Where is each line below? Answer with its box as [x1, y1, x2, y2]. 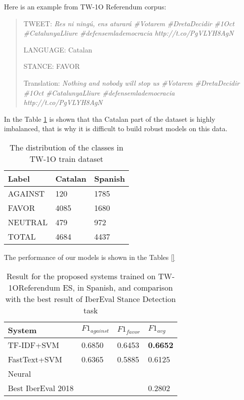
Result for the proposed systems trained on [6, 270, 156, 282]
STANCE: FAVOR [23, 61, 80, 71]
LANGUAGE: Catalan [23, 44, 92, 54]
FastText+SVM [8, 353, 62, 365]
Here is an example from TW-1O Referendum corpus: [4, 1, 166, 11]
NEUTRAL [8, 216, 48, 228]
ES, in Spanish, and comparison [63, 281, 173, 293]
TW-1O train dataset [30, 152, 104, 164]
